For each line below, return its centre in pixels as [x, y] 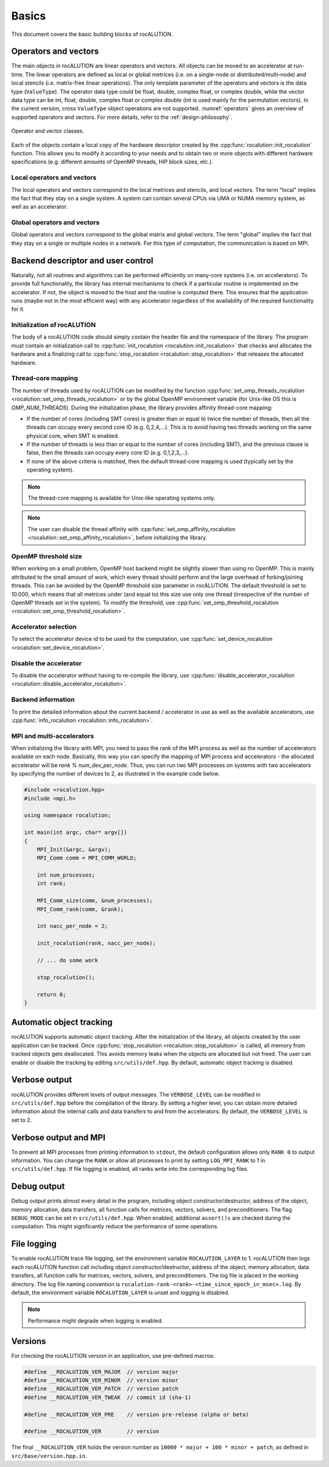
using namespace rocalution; [68, 815]
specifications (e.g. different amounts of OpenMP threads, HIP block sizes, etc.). [112, 162]
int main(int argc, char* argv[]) [76, 832]
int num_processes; [66, 875]
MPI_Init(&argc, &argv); [74, 849]
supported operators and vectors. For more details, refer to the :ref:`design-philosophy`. [122, 117]
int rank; [51, 884]
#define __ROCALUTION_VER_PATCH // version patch [101, 1389]
